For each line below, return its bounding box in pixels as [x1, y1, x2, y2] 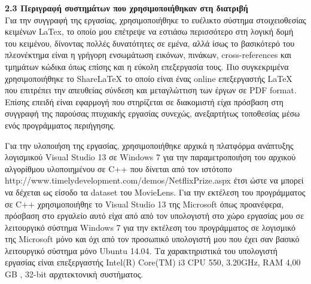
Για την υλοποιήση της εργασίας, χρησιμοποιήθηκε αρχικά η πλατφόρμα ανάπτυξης [5, 139, 294, 151]
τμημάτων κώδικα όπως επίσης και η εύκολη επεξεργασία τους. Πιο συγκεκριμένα [5, 60, 289, 72]
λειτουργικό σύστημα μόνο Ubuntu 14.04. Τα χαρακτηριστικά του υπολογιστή [5, 244, 278, 256]
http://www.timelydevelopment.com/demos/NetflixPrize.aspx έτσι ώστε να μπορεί [5, 174, 304, 187]
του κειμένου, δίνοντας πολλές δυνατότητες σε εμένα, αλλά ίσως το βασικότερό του [5, 36, 295, 49]
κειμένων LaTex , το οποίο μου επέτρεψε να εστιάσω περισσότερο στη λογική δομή [5, 25, 294, 38]
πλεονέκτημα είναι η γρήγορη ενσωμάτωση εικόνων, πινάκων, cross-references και [5, 48, 292, 61]
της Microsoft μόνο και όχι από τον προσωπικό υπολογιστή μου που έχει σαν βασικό [5, 233, 300, 245]
